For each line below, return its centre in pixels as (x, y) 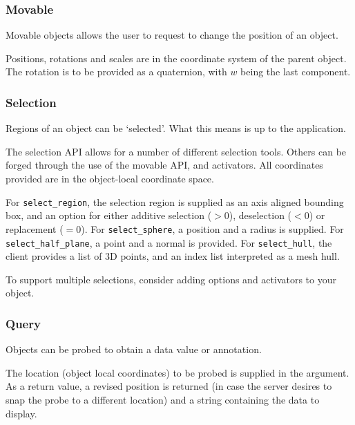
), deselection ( (260, 215)
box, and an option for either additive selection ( (109, 215)
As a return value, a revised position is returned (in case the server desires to (169, 386)
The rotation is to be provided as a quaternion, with (116, 72)
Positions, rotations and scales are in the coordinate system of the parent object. (176, 58)
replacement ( (35, 228)
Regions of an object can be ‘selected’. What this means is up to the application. (176, 128)
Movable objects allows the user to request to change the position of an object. (172, 35)
